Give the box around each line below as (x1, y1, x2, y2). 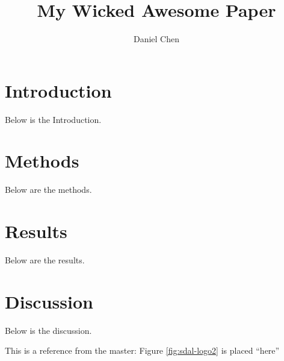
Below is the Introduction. (5, 113, 102, 125)
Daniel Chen (133, 33, 180, 45)
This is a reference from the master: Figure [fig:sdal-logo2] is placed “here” (5, 344, 280, 357)
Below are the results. (5, 254, 85, 266)
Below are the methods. (5, 183, 92, 196)
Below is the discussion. (5, 324, 92, 336)
